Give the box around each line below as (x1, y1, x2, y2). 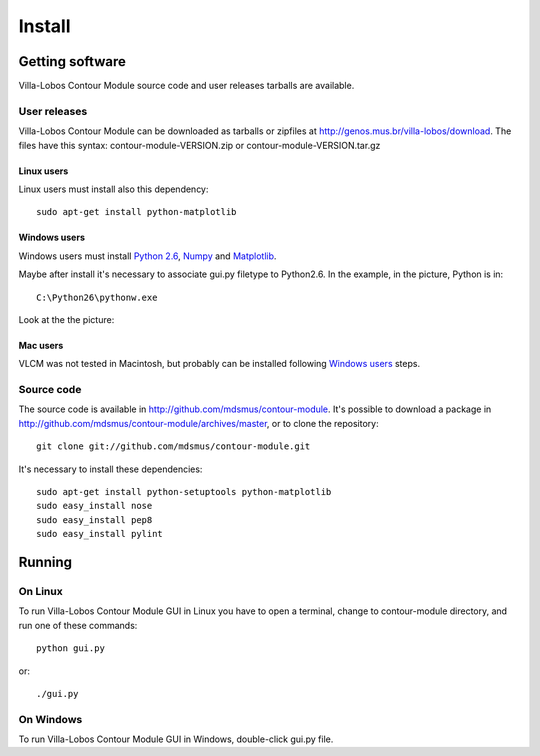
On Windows (18, 712, 83, 726)
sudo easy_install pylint (36, 528, 164, 540)
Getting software (18, 53, 127, 70)
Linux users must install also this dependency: (18, 183, 209, 195)
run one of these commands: (18, 619, 138, 631)
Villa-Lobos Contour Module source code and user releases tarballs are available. (18, 80, 355, 92)
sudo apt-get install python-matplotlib (36, 206, 237, 218)
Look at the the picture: (18, 313, 115, 325)
